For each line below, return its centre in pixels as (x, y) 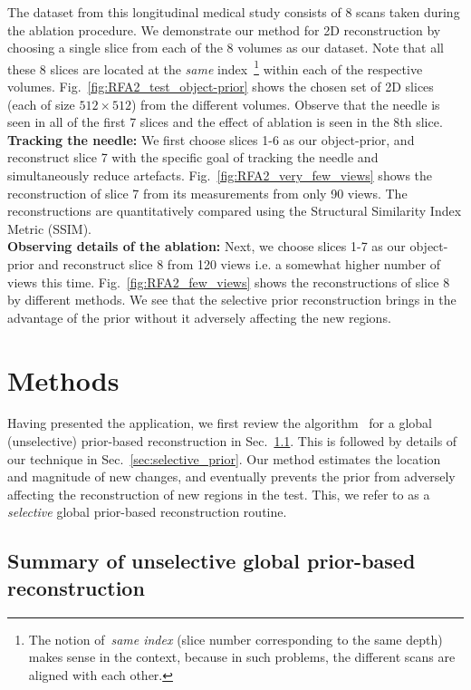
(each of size (41, 104)
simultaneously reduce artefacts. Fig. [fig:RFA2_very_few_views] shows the (220, 175)
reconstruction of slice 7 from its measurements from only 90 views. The (207, 193)
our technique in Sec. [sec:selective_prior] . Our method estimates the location (224, 458)
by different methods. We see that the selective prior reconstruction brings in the (232, 300)
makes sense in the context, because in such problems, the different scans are (242, 657)
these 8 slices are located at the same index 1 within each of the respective (215, 67)
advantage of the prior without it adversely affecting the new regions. (199, 317)
